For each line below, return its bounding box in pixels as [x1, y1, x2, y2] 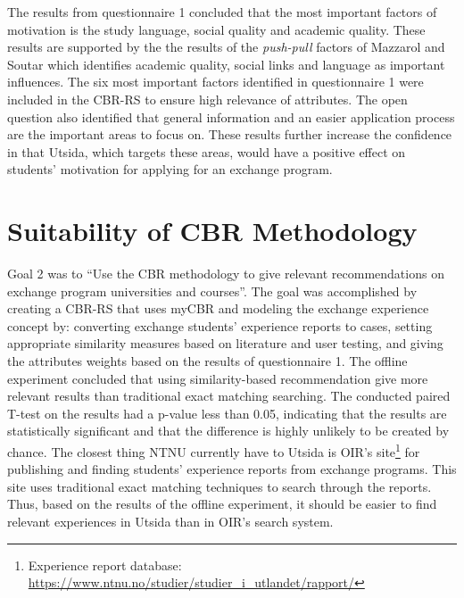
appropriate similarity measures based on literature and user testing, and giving [7, 334, 443, 353]
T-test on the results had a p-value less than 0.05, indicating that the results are [7, 403, 447, 422]
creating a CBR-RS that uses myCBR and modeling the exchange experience [7, 299, 429, 318]
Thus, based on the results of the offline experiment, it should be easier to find [7, 494, 437, 513]
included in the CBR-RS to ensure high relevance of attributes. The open [7, 89, 408, 108]
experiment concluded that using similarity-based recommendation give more [7, 369, 428, 387]
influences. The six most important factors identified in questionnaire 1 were [7, 72, 424, 91]
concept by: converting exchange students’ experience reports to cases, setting [7, 316, 433, 335]
